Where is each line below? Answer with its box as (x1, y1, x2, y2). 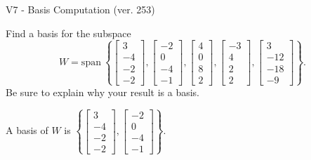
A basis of (6, 123, 48, 138)
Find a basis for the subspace (6, 25, 131, 40)
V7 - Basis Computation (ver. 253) (6, 2, 155, 16)
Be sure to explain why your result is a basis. (6, 84, 200, 99)
